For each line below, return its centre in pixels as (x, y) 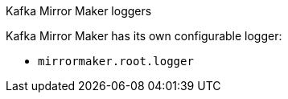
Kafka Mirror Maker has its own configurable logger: (144, 36)
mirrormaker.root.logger (116, 61)
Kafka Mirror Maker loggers (79, 11)
